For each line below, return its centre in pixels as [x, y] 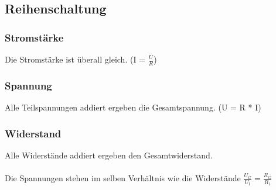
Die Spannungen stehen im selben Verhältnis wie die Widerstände [123, 178]
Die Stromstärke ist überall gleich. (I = [75, 59]
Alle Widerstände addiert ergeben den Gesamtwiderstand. [109, 155]
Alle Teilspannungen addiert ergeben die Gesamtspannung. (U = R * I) [133, 107]
